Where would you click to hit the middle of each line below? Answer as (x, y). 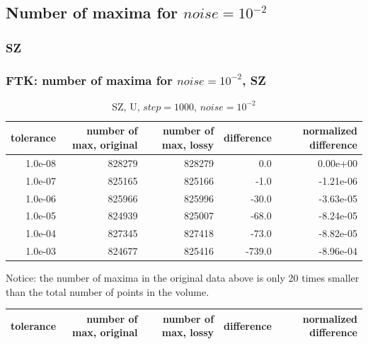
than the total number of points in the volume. (108, 291)
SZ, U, (126, 106)
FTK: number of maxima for (89, 80)
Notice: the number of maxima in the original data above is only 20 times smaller (183, 278)
